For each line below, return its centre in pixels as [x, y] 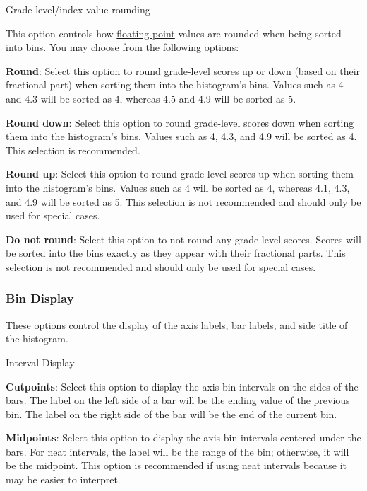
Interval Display [40, 362]
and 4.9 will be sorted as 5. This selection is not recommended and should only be [183, 201]
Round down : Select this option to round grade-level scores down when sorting [180, 122]
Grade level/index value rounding [78, 9]
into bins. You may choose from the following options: [122, 47]
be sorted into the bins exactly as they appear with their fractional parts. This [176, 253]
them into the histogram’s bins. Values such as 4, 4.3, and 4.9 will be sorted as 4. [181, 136]
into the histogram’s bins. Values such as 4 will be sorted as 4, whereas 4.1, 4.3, [178, 187]
